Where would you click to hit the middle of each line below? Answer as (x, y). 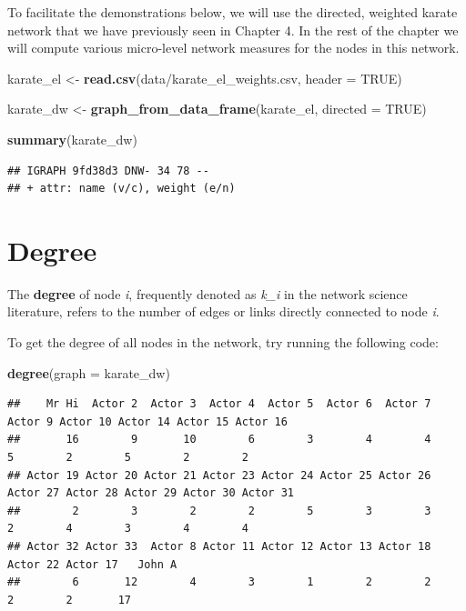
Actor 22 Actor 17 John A (92, 564)
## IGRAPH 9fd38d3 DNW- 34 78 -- (108, 170)
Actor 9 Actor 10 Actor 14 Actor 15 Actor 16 (147, 421)
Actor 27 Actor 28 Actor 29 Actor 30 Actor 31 (151, 493)
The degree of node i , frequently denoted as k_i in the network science (208, 293)
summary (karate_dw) (72, 139)
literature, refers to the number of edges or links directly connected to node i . (223, 311)
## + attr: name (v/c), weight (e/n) (122, 189)
